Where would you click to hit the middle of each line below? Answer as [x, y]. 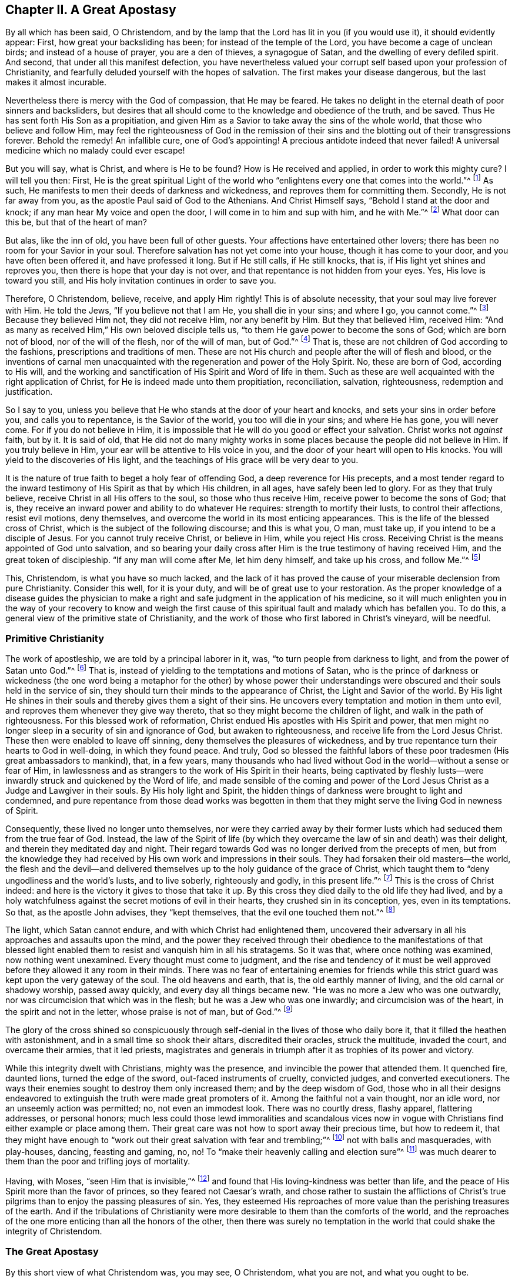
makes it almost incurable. [56, 82]
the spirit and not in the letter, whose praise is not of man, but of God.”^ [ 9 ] [149, 1011]
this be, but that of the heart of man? [76, 222]
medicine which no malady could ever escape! [95, 151]
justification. [29, 392]
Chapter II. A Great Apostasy [91, 10]
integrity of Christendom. [54, 1231]
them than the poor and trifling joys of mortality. [98, 1161]
